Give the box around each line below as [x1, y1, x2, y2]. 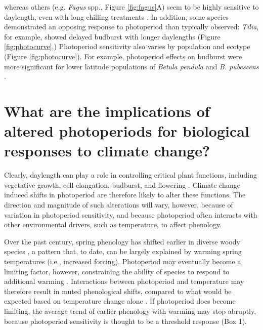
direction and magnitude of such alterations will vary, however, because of [4, 199, 233, 210]
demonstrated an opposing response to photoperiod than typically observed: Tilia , [4, 21, 259, 32]
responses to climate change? [4, 140, 210, 161]
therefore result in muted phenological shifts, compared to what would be [4, 285, 232, 296]
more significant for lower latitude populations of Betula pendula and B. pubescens [4, 61, 259, 71]
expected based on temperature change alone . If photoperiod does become [4, 296, 236, 306]
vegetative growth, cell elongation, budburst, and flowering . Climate [4, 179, 217, 190]
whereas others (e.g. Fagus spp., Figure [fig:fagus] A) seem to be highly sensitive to [4, 2, 259, 12]
